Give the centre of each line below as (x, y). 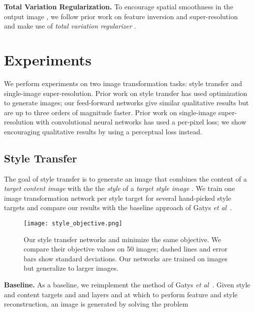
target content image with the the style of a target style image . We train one (120, 188)
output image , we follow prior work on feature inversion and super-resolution (121, 16)
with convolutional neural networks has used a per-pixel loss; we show (141, 122)
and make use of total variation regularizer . (70, 26)
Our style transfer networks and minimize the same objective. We (122, 239)
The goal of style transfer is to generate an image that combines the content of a (126, 178)
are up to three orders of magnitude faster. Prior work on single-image (110, 112)
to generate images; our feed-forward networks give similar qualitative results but (127, 103)
